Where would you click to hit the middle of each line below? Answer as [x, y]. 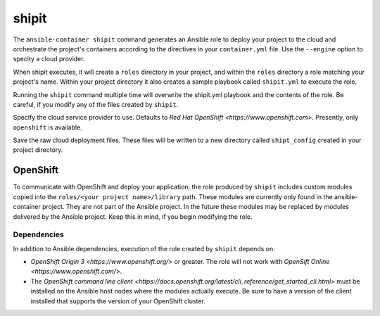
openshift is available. [47, 127]
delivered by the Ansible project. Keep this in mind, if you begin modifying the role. [133, 216]
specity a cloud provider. [49, 59]
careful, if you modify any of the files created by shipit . [96, 104]
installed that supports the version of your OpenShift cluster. [118, 301]
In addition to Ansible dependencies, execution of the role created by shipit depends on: [144, 248]
